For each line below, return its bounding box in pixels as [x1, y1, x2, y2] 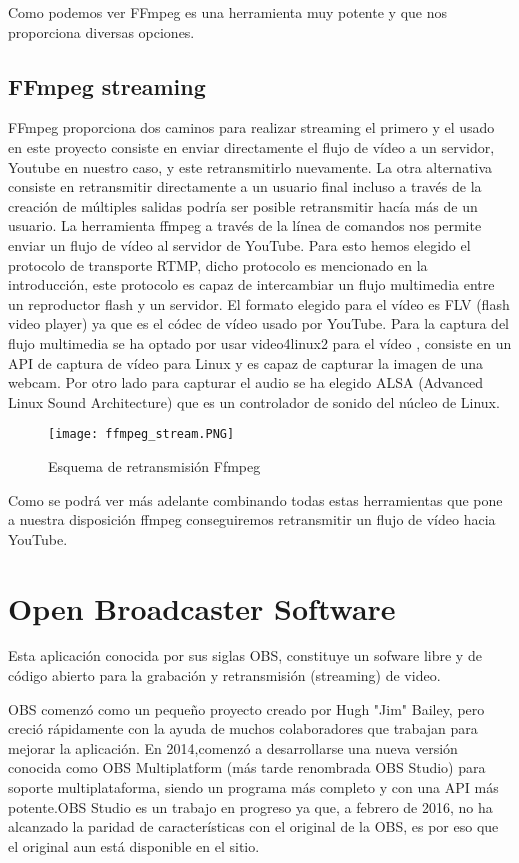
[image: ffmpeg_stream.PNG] [48, 427, 235, 442]
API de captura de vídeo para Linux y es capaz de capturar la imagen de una [8, 352, 484, 373]
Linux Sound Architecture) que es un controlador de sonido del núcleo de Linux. [8, 391, 500, 412]
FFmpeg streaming [8, 70, 206, 101]
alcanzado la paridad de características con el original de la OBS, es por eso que [8, 816, 499, 837]
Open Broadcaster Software [8, 587, 396, 628]
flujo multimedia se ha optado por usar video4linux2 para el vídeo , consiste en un [8, 332, 512, 353]
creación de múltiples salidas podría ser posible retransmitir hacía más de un [8, 195, 478, 216]
